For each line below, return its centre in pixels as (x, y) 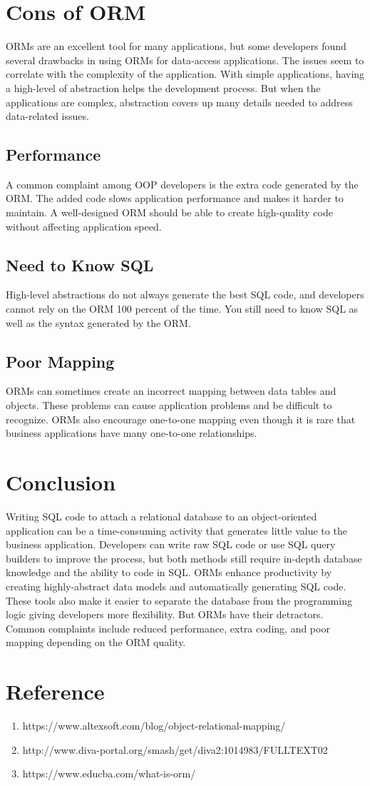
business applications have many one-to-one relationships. (132, 433)
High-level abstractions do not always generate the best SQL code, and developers (185, 294)
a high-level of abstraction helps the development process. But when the (163, 87)
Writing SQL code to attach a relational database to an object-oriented (161, 516)
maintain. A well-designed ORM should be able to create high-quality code (169, 212)
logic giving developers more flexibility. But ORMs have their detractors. (165, 614)
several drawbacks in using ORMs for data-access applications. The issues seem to (185, 60)
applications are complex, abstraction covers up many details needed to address (179, 102)
